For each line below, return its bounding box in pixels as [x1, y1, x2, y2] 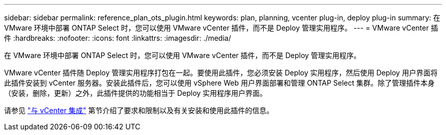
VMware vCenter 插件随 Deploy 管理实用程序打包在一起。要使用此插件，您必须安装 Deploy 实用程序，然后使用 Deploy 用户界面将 [4, 68, 438, 77]
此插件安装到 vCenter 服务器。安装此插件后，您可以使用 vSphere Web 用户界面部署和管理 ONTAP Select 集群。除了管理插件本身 [4, 78, 435, 87]
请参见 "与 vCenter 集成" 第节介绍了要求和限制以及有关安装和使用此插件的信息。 [4, 106, 274, 115]
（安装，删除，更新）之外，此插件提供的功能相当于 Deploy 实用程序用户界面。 [4, 89, 267, 97]
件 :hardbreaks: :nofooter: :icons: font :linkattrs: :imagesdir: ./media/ [4, 34, 231, 42]
